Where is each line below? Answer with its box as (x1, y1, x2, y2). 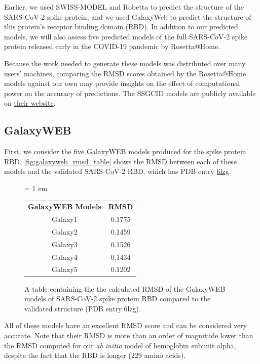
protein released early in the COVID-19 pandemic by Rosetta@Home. (4, 41, 220, 52)
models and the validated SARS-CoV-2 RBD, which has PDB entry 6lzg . (4, 166, 231, 176)
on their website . (4, 98, 56, 108)
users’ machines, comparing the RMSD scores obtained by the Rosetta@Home (4, 68, 246, 78)
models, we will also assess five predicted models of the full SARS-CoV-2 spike (4, 31, 248, 41)
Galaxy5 (52, 264, 78, 275)
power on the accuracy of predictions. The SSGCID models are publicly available (4, 87, 256, 98)
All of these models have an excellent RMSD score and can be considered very (4, 320, 247, 331)
